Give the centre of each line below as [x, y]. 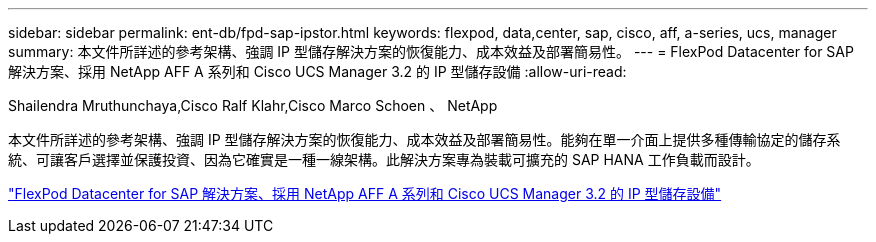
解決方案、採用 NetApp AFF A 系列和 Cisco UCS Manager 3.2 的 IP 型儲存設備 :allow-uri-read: [317, 71]
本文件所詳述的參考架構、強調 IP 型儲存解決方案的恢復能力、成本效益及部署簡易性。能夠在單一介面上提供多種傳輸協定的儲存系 [424, 139]
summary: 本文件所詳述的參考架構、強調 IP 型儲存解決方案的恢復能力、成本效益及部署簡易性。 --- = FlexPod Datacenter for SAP [431, 51]
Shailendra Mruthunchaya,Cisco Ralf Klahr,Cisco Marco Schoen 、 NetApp [253, 105]
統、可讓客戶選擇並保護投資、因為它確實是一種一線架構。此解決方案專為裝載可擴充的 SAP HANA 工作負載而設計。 [384, 159]
